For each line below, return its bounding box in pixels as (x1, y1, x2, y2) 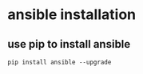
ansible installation (7, 6, 137, 24)
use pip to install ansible (7, 37, 131, 51)
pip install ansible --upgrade (7, 58, 112, 66)
